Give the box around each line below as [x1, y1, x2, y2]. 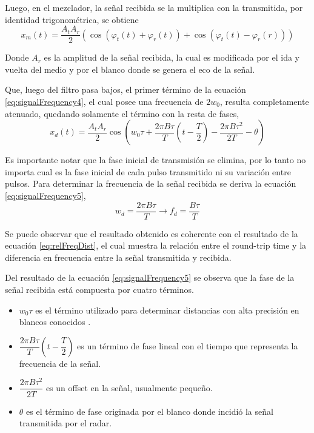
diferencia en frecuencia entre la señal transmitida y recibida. [5, 250, 232, 263]
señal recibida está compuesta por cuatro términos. [5, 283, 194, 296]
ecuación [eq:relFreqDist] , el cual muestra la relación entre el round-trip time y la [5, 239, 307, 252]
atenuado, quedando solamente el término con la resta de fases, [5, 107, 239, 119]
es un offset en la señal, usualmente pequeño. [45, 381, 213, 394]
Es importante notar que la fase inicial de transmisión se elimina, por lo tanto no [5, 153, 306, 166]
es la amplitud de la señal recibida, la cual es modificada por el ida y [44, 51, 299, 64]
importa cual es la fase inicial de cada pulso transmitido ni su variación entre [5, 165, 291, 178]
